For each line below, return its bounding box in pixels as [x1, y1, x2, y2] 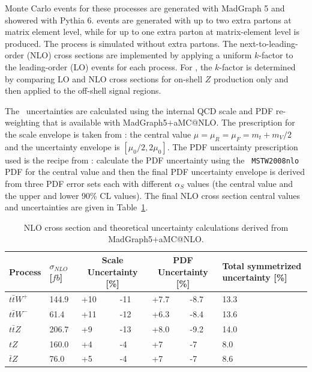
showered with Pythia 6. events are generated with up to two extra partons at [5, 13, 292, 26]
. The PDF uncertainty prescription [167, 140, 298, 153]
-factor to [259, 49, 293, 61]
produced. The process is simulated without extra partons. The [5, 37, 238, 49]
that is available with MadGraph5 [42, 116, 167, 129]
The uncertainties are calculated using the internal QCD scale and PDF [5, 104, 274, 117]
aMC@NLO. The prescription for [173, 116, 295, 129]
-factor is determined [219, 60, 296, 73]
